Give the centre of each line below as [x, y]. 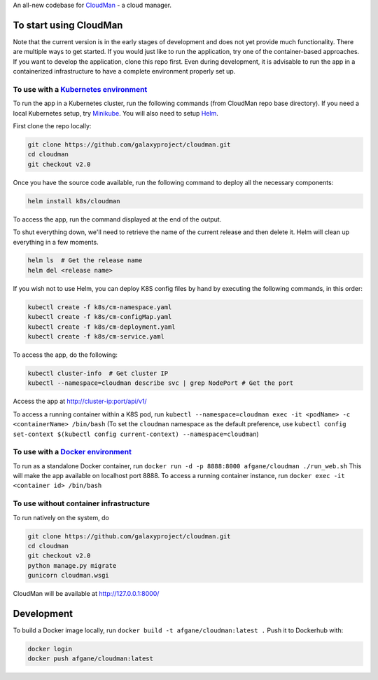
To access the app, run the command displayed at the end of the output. [117, 219]
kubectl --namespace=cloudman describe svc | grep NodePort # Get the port [161, 383]
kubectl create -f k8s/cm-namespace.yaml [100, 307]
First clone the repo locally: [52, 126]
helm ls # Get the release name [85, 260]
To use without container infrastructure [82, 503]
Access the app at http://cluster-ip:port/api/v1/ [80, 401]
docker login [50, 649]
